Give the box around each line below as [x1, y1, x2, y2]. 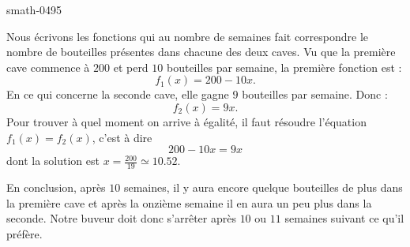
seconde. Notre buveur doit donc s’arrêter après [6, 210, 236, 226]
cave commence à [6, 58, 90, 75]
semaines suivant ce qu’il [284, 210, 404, 226]
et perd [113, 58, 149, 75]
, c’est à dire [92, 129, 152, 145]
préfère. [6, 225, 43, 241]
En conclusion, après [6, 178, 106, 195]
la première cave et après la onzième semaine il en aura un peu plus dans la [6, 194, 372, 211]
